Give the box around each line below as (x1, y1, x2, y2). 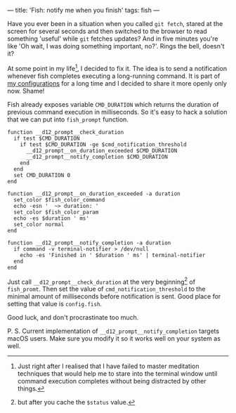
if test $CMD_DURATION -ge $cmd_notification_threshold (20, 140, 188, 148)
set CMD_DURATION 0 (13, 171, 71, 178)
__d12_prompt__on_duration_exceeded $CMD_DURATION (25, 147, 178, 154)
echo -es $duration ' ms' (13, 214, 90, 222)
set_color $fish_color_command (13, 196, 105, 203)
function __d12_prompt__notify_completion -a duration (7, 239, 171, 247)
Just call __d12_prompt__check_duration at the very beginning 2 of (7, 276, 195, 286)
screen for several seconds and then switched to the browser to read (7, 27, 207, 35)
